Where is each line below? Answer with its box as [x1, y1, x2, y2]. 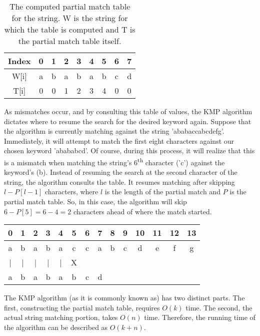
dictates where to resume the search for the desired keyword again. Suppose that [4, 116, 251, 126]
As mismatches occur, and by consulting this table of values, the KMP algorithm [4, 106, 252, 116]
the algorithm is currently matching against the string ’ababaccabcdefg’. [4, 126, 224, 136]
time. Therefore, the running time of [144, 312, 255, 322]
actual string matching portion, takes [4, 312, 118, 322]
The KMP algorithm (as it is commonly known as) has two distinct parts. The [4, 292, 245, 303]
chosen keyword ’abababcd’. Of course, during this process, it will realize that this [4, 145, 255, 156]
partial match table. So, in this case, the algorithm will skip [4, 196, 187, 206]
